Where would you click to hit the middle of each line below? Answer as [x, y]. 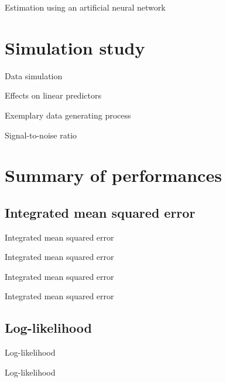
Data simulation [34, 75]
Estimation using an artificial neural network [85, 7]
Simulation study [75, 47]
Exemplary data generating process [68, 115]
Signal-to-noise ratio [41, 135]
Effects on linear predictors [53, 95]
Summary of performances [113, 175]
